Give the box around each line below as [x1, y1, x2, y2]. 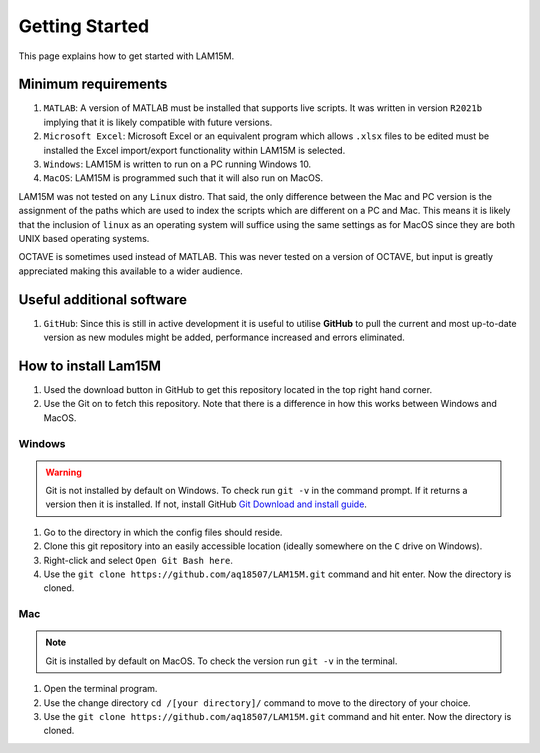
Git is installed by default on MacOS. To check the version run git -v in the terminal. [45, 655, 398, 667]
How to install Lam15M [18, 357, 162, 374]
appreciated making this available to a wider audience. [18, 265, 244, 277]
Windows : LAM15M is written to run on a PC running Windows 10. [43, 158, 312, 170]
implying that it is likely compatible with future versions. [43, 116, 273, 128]
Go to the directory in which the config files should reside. [43, 526, 283, 538]
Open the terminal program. [43, 683, 158, 695]
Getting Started [18, 15, 150, 37]
